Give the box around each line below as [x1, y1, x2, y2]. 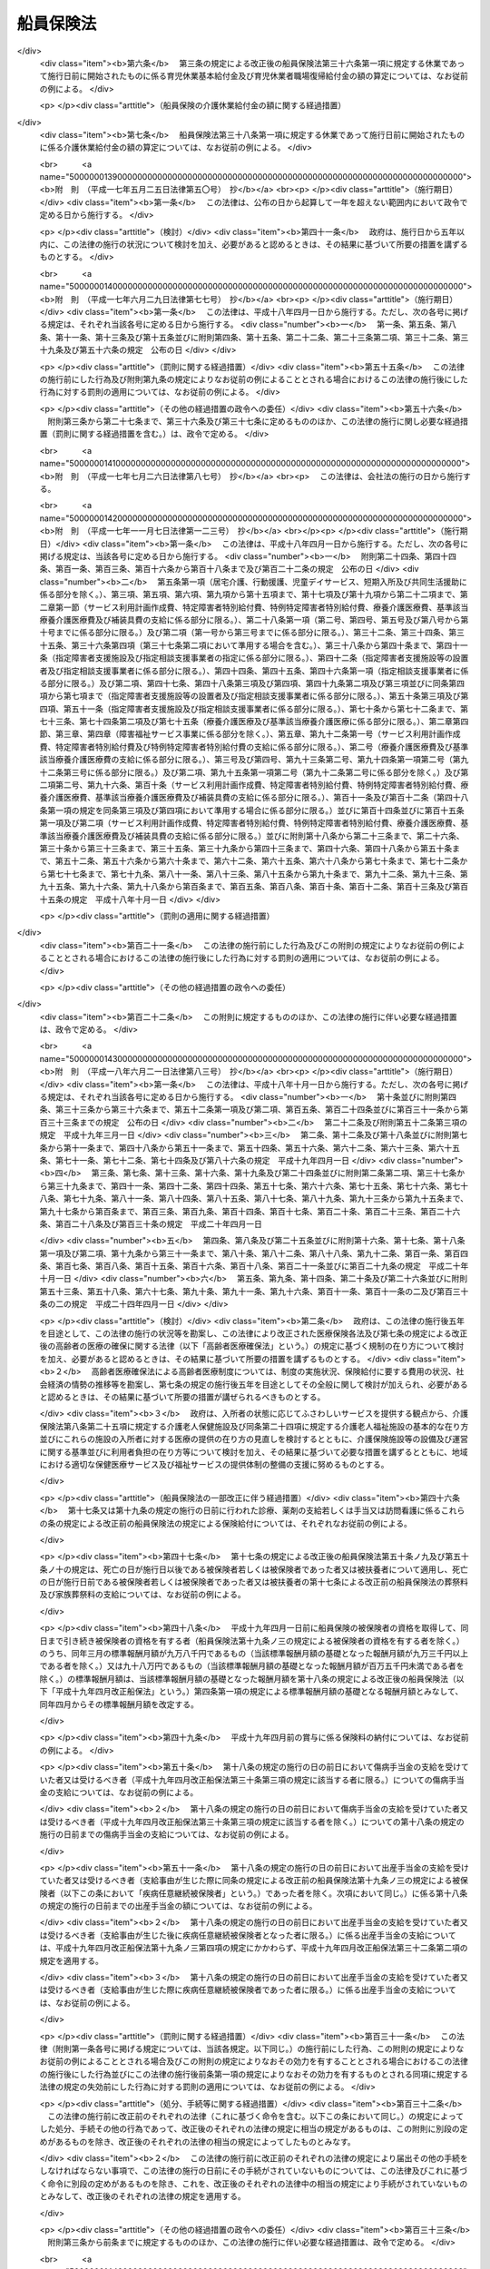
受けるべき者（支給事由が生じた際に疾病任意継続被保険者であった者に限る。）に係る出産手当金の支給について [46, 1984, 457, 1996]
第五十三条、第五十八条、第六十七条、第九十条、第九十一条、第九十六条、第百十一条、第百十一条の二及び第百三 [39, 1285, 461, 1297]
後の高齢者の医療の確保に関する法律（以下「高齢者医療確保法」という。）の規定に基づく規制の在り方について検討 [39, 1341, 465, 1351]
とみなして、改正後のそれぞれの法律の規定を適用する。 [39, 2191, 246, 2202]
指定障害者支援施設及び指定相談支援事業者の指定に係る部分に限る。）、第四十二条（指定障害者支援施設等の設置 [54, 653, 469, 663]
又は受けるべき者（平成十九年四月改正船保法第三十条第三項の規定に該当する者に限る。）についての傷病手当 [63, 1774, 465, 1785]
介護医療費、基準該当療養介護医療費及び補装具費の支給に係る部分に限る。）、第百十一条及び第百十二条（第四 [46, 792, 453, 803]
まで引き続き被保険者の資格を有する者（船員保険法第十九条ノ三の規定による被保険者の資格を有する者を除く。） [46, 1635, 465, 1646]
